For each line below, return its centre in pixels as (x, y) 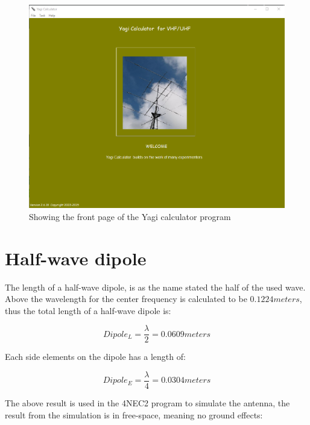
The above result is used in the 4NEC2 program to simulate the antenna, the (147, 403)
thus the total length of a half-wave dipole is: (88, 310)
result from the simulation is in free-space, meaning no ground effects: (134, 414)
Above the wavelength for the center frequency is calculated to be (126, 299)
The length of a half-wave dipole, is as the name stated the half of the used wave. (155, 287)
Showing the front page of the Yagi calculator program (130, 216)
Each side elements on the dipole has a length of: (95, 357)
